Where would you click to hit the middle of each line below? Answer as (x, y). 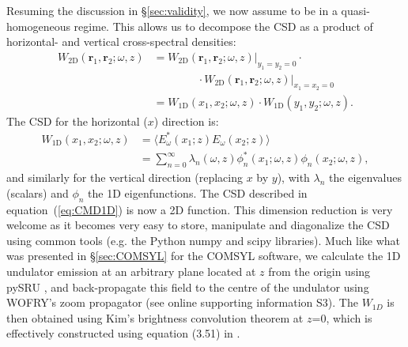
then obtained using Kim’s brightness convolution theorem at (155, 317)
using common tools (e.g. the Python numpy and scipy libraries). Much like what (203, 240)
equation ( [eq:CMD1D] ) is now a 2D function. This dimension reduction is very (200, 209)
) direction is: (186, 121)
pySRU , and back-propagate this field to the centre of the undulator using (188, 287)
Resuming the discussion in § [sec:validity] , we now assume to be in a (172, 10)
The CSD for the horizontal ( (77, 121)
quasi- (355, 10)
